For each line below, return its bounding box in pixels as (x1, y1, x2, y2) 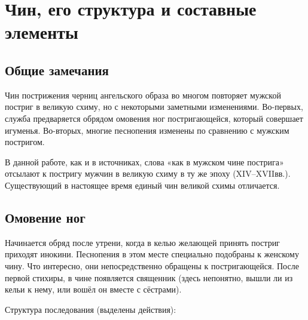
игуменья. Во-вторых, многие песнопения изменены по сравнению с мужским (5, 124, 289, 136)
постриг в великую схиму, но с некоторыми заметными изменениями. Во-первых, (5, 100, 303, 113)
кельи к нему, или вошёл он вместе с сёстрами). (5, 283, 182, 296)
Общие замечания (5, 60, 109, 79)
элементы (5, 20, 78, 44)
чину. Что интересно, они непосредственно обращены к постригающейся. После (5, 259, 299, 272)
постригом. (5, 136, 45, 148)
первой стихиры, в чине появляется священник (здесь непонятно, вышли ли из (5, 271, 293, 284)
